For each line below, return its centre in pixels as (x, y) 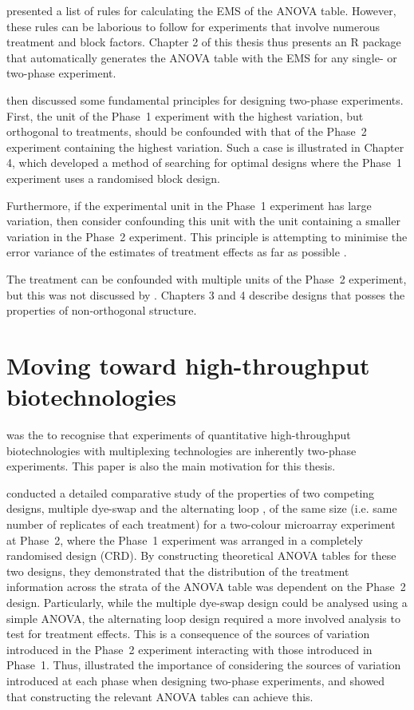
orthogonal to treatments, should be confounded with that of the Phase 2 (187, 131)
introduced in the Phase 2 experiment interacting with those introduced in (189, 649)
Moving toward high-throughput (188, 365)
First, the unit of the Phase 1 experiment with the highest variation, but (185, 115)
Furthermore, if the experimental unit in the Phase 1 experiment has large (189, 205)
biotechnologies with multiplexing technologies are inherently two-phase (181, 450)
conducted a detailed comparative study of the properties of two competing (191, 492)
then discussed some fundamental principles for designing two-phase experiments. (205, 99)
